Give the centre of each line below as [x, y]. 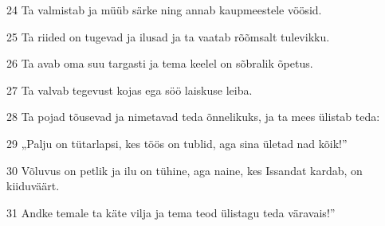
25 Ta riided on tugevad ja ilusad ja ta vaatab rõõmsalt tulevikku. [168, 36]
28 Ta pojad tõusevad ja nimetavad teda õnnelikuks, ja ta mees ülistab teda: [193, 117]
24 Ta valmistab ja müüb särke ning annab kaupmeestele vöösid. [164, 10]
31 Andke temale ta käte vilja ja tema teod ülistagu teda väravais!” [171, 212]
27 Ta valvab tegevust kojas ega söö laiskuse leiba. [130, 90]
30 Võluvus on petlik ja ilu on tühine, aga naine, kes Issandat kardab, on [185, 170]
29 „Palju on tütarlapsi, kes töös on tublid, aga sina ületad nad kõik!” [177, 143]
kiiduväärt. [33, 186]
